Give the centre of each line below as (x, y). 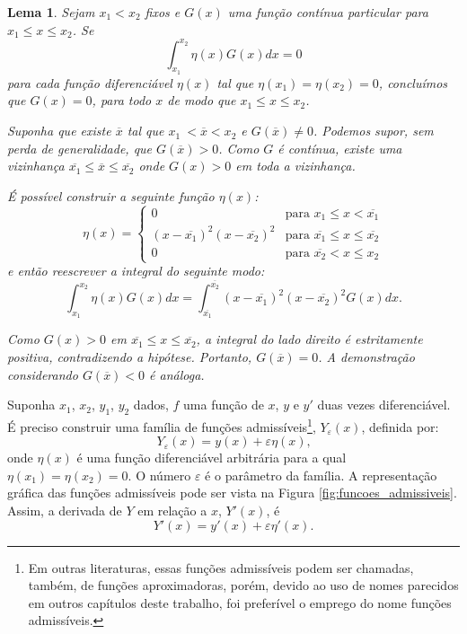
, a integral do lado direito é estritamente (309, 339)
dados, (151, 405)
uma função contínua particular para (328, 12)
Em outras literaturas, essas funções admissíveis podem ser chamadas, (221, 567)
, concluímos (413, 82)
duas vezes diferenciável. (384, 405)
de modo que (202, 100)
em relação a (172, 510)
